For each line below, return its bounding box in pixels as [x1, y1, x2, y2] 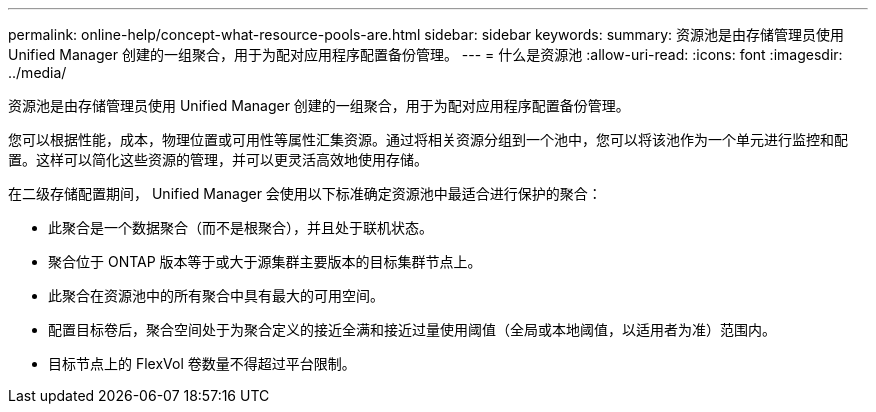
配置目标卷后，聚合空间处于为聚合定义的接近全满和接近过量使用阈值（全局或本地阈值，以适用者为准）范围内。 [48, 321, 776, 338]
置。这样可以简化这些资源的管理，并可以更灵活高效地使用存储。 [8, 151, 428, 168]
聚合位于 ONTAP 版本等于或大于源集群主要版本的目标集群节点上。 [48, 253, 482, 270]
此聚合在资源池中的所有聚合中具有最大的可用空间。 [48, 287, 384, 304]
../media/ [8, 64, 67, 81]
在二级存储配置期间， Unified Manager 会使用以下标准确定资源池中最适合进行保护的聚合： [8, 185, 602, 202]
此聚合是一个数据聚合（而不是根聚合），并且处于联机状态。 [48, 219, 433, 236]
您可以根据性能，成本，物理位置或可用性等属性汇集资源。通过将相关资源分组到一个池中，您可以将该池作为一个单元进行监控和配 [8, 131, 848, 148]
